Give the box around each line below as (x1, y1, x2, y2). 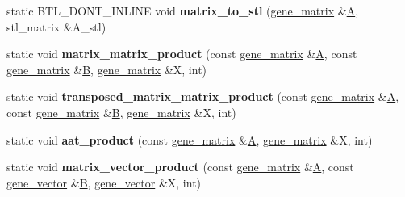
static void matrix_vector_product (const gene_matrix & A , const (6, 158, 354, 175)
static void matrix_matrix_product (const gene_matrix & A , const (6, 45, 357, 62)
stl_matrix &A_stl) (6, 18, 106, 35)
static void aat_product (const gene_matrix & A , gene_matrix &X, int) (6, 131, 373, 148)
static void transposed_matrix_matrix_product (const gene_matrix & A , (6, 88, 399, 105)
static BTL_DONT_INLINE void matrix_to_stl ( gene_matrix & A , (6, 2, 359, 19)
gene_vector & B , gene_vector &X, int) (6, 174, 202, 191)
